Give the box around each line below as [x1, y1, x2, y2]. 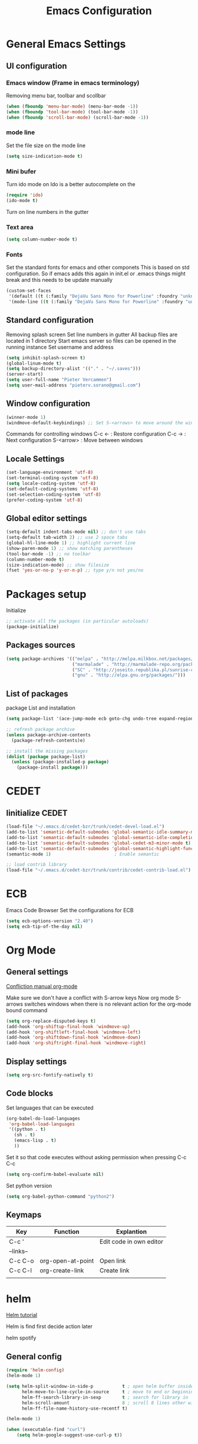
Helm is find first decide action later [6, 1323, 93, 1330]
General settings [6, 967, 69, 977]
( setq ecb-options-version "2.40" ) [6, 918, 94, 924]
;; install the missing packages [6, 748, 88, 754]
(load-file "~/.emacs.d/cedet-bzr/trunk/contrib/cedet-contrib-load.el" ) [6, 867, 192, 873]
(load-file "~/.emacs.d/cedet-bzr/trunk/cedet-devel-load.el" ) [6, 824, 165, 830]
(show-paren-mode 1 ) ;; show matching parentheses [6, 545, 133, 551]
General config [6, 1351, 62, 1361]
